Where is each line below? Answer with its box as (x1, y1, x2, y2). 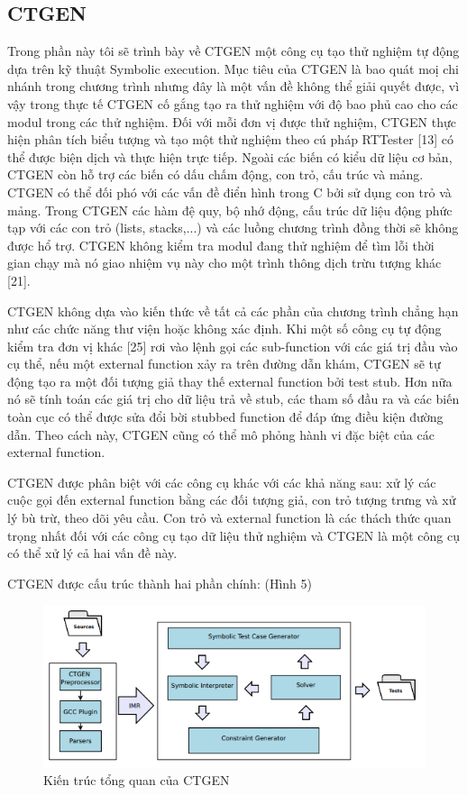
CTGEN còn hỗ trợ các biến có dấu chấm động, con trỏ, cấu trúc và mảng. (7, 165, 424, 184)
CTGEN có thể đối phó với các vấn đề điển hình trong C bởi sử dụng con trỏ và (7, 182, 452, 201)
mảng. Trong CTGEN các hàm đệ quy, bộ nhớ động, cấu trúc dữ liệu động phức (7, 200, 453, 219)
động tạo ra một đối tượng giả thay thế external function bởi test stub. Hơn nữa (7, 371, 453, 390)
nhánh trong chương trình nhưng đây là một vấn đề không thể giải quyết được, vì (7, 77, 460, 96)
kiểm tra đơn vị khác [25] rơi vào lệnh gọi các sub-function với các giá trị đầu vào (7, 336, 458, 355)
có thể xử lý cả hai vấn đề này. (7, 544, 178, 562)
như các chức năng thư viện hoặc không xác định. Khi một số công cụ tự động (7, 319, 442, 338)
